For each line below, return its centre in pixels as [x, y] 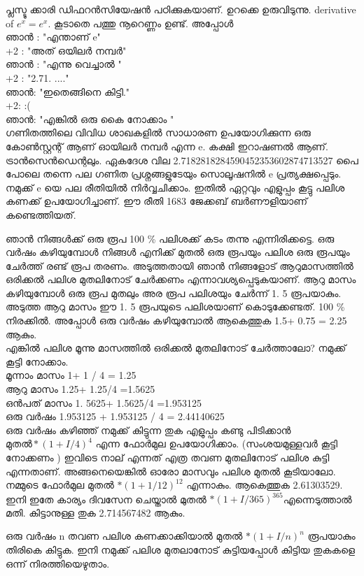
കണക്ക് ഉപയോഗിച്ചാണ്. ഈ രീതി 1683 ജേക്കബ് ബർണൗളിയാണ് [156, 201]
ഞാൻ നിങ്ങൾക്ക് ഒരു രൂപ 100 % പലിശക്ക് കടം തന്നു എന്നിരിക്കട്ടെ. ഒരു [170, 238]
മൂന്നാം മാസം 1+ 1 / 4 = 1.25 [71, 375]
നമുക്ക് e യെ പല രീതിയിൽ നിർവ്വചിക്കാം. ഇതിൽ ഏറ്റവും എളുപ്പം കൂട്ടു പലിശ [175, 187]
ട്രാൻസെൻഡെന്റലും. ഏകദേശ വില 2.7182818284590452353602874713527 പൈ [182, 160]
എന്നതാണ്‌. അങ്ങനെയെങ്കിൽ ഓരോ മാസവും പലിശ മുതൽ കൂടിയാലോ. [171, 471]
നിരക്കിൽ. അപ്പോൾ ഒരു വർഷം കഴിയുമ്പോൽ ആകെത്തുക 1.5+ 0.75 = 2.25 [176, 321]
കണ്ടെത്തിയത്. [41, 214]
